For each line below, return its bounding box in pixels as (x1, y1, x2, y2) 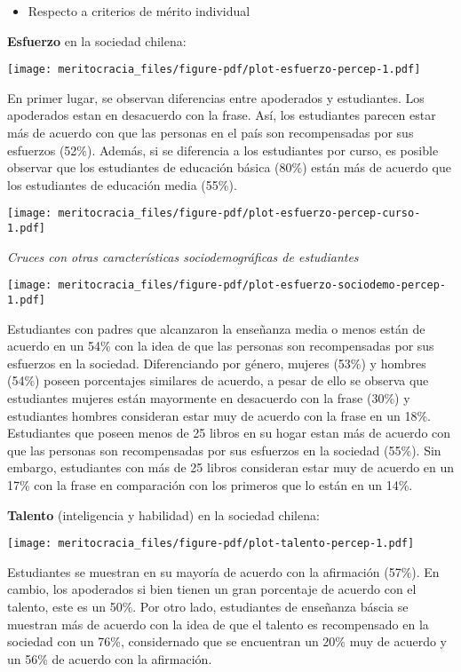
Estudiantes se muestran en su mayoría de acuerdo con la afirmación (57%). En (7, 562, 440, 581)
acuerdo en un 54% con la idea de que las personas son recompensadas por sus (7, 336, 434, 355)
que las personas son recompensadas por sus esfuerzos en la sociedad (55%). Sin (7, 440, 441, 459)
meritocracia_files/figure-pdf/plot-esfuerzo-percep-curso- (58, 207, 421, 220)
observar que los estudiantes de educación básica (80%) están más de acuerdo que (7, 158, 451, 177)
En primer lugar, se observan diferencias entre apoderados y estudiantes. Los (7, 88, 425, 107)
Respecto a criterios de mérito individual (28, 2, 250, 20)
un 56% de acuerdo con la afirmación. (7, 649, 212, 668)
